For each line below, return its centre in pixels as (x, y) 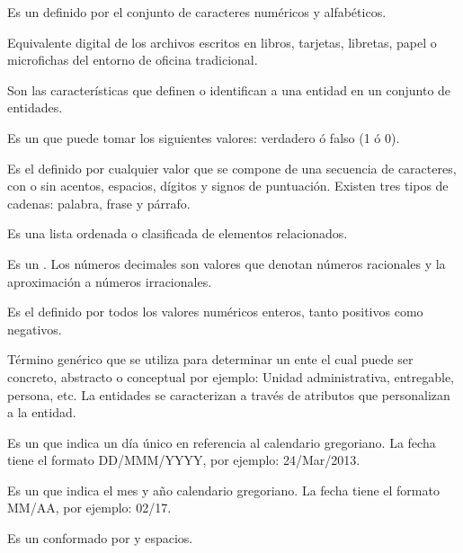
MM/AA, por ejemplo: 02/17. (89, 508)
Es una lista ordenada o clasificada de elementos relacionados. (178, 233)
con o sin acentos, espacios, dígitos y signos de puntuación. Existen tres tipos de (228, 186)
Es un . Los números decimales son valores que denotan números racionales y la (227, 263)
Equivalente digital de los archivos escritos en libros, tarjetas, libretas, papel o (222, 42)
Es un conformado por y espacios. (100, 538)
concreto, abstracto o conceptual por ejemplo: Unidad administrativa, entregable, (231, 376)
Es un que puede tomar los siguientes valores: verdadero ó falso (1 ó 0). (204, 137)
